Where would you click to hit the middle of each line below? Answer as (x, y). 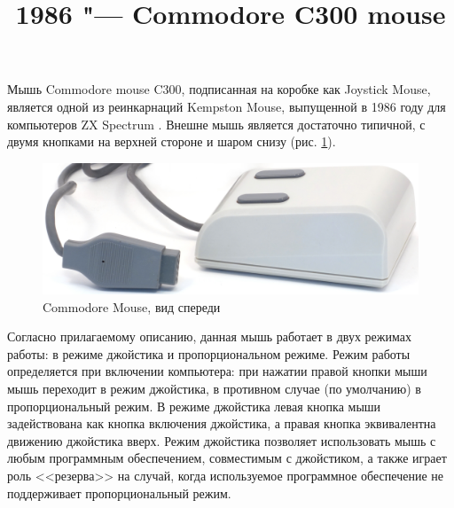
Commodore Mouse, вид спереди (132, 306)
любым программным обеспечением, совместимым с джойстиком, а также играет (227, 458)
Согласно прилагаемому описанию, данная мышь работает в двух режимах (209, 336)
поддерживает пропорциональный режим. (119, 492)
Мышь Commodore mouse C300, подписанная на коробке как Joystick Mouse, (219, 89)
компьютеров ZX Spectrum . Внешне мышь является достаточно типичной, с (216, 124)
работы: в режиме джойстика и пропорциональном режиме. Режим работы (209, 353)
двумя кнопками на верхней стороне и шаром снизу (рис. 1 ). (172, 141)
